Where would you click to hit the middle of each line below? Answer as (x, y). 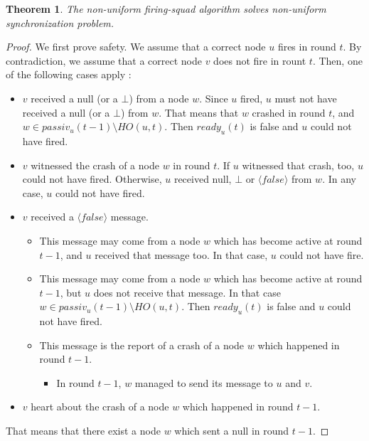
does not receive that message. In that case (187, 292)
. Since (214, 98)
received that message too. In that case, (181, 254)
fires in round (307, 47)
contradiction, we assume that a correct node (104, 60)
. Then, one (337, 60)
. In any (339, 179)
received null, (203, 179)
